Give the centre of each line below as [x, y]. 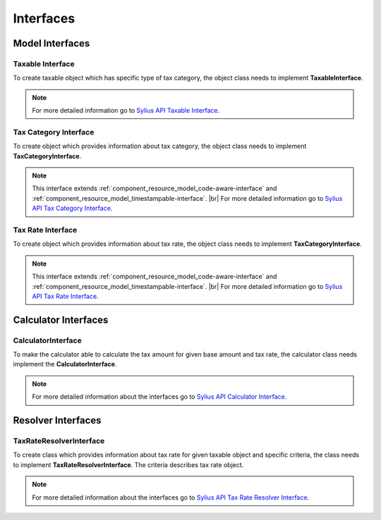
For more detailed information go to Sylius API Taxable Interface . [126, 111]
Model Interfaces [52, 43]
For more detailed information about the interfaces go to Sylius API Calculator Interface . [159, 397]
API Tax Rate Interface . [65, 296]
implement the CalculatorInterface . [65, 364]
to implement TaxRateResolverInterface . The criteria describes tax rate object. [128, 464]
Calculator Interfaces [61, 320]
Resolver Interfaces [57, 420]
